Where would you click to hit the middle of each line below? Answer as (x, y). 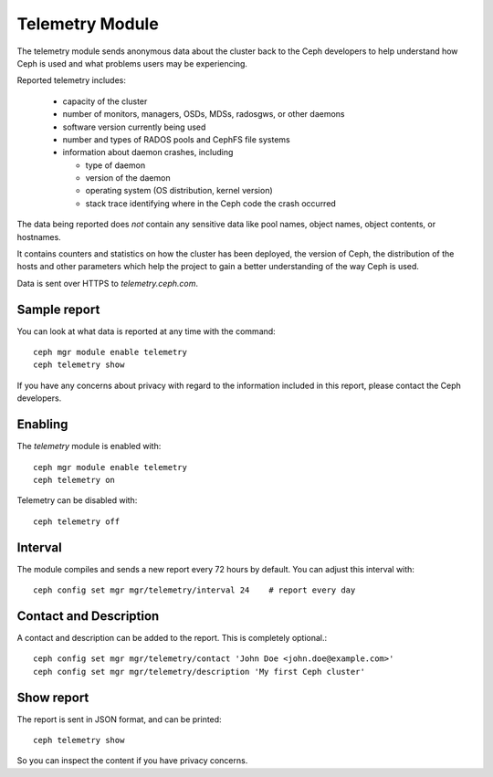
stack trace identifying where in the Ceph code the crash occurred (211, 203)
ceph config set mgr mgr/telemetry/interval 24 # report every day (194, 590)
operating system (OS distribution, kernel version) (179, 191)
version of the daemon (128, 178)
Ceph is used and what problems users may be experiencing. (132, 63)
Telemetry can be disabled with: (77, 500)
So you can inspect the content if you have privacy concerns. (132, 761)
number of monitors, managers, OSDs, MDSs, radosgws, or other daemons (204, 114)
